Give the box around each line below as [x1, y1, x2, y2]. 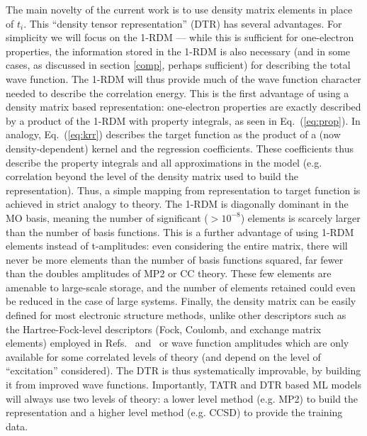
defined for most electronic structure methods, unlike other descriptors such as [6, 308, 346, 323]
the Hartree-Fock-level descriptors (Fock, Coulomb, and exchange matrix [6, 321, 322, 336]
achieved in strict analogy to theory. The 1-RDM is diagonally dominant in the [6, 196, 349, 211]
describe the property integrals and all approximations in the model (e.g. [6, 155, 322, 169]
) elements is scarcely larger [240, 210, 361, 225]
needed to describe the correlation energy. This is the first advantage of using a [6, 85, 349, 100]
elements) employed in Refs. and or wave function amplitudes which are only [6, 335, 349, 350]
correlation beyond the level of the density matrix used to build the [6, 169, 298, 184]
